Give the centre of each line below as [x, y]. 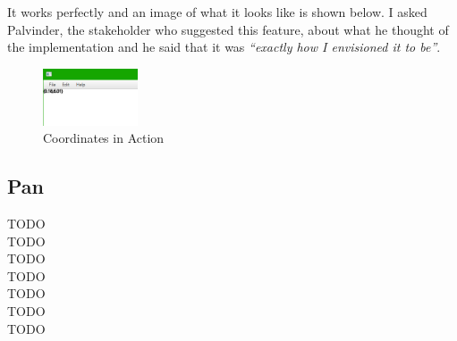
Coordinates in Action [104, 138]
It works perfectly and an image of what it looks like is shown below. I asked [217, 12]
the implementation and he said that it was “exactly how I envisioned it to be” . [224, 47]
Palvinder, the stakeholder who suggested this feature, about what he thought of [228, 29]
